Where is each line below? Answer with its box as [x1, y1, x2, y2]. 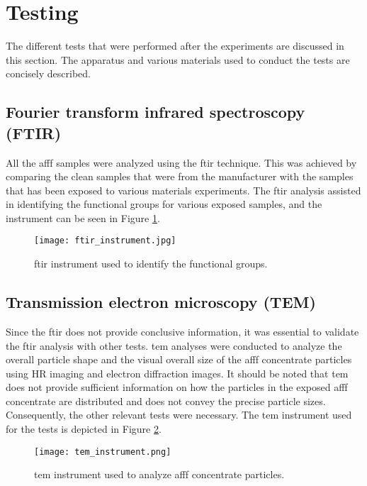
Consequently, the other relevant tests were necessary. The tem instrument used [6, 407, 352, 422]
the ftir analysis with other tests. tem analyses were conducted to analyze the [6, 338, 342, 353]
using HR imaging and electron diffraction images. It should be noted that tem [6, 365, 349, 380]
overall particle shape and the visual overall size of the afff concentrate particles [6, 352, 352, 367]
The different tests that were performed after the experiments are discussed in [6, 38, 344, 53]
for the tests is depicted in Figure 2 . [6, 421, 162, 436]
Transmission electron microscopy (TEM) [6, 291, 316, 313]
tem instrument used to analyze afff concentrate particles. [34, 467, 285, 482]
